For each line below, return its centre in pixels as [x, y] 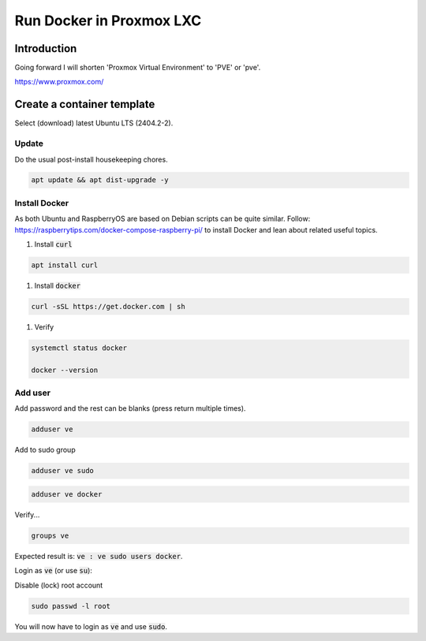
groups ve [50, 535]
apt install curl [65, 265]
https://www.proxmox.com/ [59, 82]
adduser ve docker [67, 494]
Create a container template [85, 104]
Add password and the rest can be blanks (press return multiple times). [130, 408]
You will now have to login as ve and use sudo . [91, 626]
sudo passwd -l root [71, 606]
